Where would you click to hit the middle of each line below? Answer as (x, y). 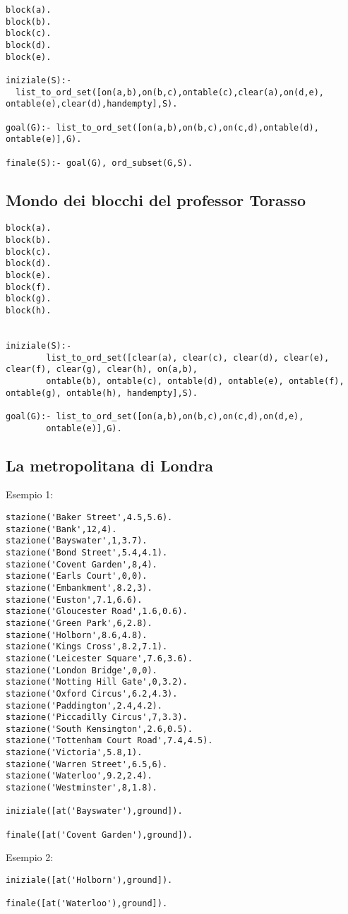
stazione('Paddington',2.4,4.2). (84, 705)
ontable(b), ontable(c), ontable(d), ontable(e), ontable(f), (195, 381)
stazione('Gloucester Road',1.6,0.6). (97, 612)
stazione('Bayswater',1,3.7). (77, 541)
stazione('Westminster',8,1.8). (82, 788)
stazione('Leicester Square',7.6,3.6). (99, 658)
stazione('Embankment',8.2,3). (79, 588)
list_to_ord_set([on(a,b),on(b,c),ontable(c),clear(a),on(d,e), (170, 92)
